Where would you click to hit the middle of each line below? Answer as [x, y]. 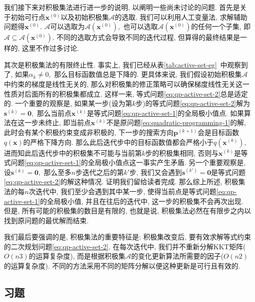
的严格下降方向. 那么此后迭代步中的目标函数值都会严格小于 [118, 142]
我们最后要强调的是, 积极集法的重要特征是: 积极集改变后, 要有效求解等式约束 [127, 237]
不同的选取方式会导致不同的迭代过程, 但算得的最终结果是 [148, 37]
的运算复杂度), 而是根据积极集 [77, 256]
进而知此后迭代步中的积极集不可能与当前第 [73, 152]
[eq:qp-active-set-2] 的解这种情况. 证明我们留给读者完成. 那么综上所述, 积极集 [125, 182]
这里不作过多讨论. [50, 48]
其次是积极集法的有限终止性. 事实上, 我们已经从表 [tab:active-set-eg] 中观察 [123, 64]
